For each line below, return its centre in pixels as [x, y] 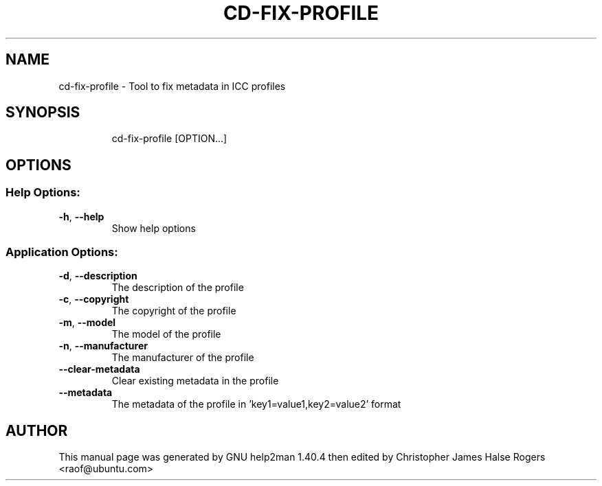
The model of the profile [166, 334]
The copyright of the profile [174, 311]
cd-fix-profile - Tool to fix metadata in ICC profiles [172, 86]
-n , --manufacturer [103, 346]
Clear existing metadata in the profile [195, 381]
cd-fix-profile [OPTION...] [169, 139]
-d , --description [98, 276]
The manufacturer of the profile [183, 358]
